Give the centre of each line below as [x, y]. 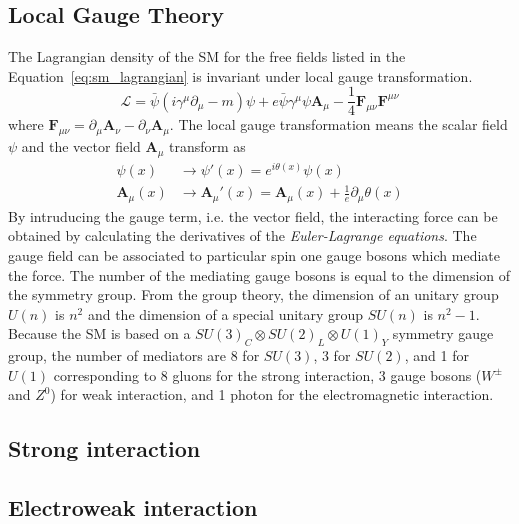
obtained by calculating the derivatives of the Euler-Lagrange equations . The [242, 235]
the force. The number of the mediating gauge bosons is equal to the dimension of [259, 274]
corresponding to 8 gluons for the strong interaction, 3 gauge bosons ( [267, 374]
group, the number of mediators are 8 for [134, 355]
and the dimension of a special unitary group [225, 313]
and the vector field [81, 146]
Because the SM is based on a [99, 333]
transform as [207, 146]
